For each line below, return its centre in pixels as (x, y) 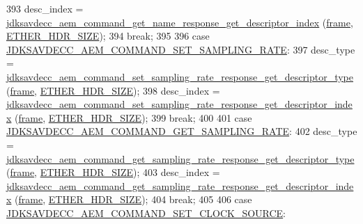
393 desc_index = (45, 8)
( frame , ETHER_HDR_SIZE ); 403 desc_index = (113, 172)
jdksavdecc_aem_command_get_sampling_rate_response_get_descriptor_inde (180, 185)
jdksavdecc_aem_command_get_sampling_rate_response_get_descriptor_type (180, 158)
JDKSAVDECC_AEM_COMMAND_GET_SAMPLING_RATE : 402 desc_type (182, 131)
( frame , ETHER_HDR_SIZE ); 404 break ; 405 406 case (133, 199)
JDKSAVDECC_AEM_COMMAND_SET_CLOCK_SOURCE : (146, 213)
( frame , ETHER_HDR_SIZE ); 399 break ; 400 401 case (133, 117)
